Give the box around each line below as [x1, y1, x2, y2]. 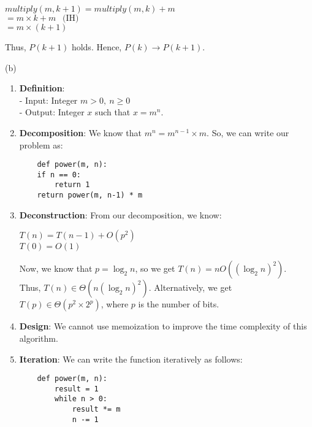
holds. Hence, [71, 40, 122, 53]
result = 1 [55, 384, 99, 393]
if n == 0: [37, 170, 82, 179]
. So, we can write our [207, 126, 289, 139]
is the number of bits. [138, 298, 219, 310]
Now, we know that [19, 262, 93, 275]
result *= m [72, 405, 121, 414]
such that [94, 106, 131, 118]
